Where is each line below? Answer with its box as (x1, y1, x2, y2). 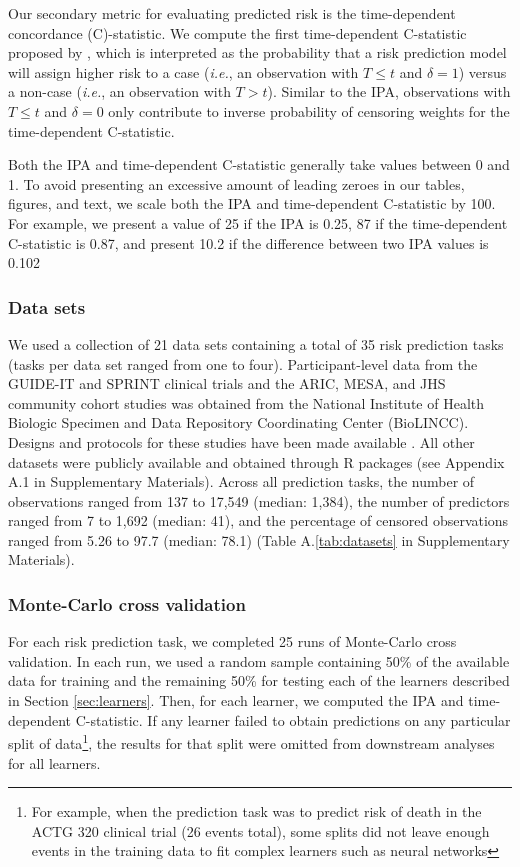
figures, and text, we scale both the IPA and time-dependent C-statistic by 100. (8, 193, 496, 214)
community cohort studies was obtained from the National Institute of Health (8, 392, 484, 413)
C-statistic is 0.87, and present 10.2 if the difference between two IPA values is (8, 232, 489, 253)
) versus (458, 61, 507, 82)
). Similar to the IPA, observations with (267, 81, 511, 102)
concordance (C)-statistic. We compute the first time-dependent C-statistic (8, 22, 467, 43)
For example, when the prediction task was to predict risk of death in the (31, 801, 482, 822)
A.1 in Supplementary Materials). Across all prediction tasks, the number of (8, 471, 475, 492)
